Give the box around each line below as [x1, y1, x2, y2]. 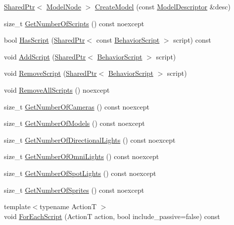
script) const [173, 35, 211, 45]
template [4, 201, 31, 212]
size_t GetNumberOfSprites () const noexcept [4, 184, 144, 195]
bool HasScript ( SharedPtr [4, 35, 85, 45]
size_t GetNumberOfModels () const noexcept [4, 118, 145, 128]
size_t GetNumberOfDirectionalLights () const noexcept [4, 134, 176, 145]
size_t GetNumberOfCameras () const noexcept [4, 101, 150, 112]
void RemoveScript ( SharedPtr [4, 68, 97, 78]
